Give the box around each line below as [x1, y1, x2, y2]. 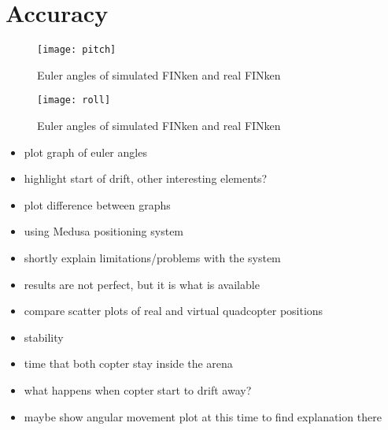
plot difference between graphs [24, 196, 171, 213]
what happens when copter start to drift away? [24, 381, 252, 398]
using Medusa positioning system [24, 223, 184, 239]
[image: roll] [37, 95, 111, 106]
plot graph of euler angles [24, 143, 147, 160]
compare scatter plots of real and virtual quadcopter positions [24, 302, 323, 319]
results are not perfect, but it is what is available [24, 276, 260, 292]
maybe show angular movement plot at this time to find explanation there [24, 408, 382, 424]
